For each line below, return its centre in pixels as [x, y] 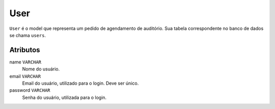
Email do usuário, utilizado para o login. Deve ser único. [80, 83]
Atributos [25, 50]
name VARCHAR [25, 62]
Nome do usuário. [41, 69]
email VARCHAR [25, 76]
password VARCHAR [30, 90]
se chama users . [28, 35]
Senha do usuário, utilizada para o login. [64, 97]
